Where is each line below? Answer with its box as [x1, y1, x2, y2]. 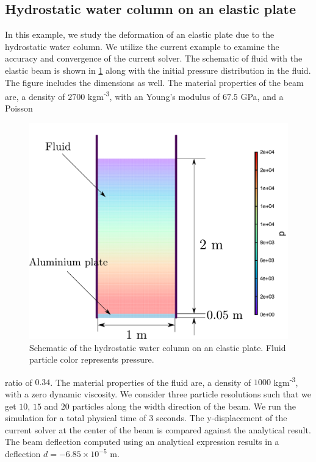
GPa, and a [240, 90, 284, 102]
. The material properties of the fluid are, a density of [50, 375, 251, 388]
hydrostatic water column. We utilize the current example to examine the [5, 40, 279, 52]
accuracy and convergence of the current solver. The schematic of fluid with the [5, 52, 303, 65]
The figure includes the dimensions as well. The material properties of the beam [5, 76, 304, 88]
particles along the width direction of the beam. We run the [72, 399, 296, 412]
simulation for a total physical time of [5, 411, 146, 424]
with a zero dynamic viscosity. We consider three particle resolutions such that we [5, 388, 311, 400]
